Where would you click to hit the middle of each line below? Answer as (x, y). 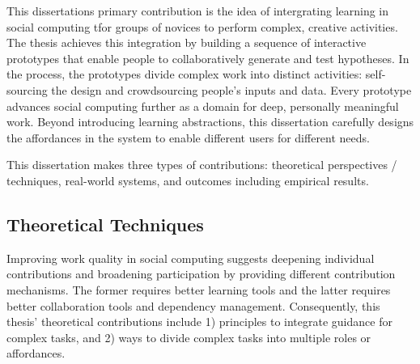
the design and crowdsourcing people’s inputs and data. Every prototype (231, 89)
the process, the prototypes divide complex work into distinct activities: (185, 74)
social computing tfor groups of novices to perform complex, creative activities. (202, 26)
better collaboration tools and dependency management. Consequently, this (193, 305)
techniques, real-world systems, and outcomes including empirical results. (188, 180)
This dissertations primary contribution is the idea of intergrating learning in (198, 11)
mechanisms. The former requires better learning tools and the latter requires (199, 289)
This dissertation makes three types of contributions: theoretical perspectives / (202, 165)
